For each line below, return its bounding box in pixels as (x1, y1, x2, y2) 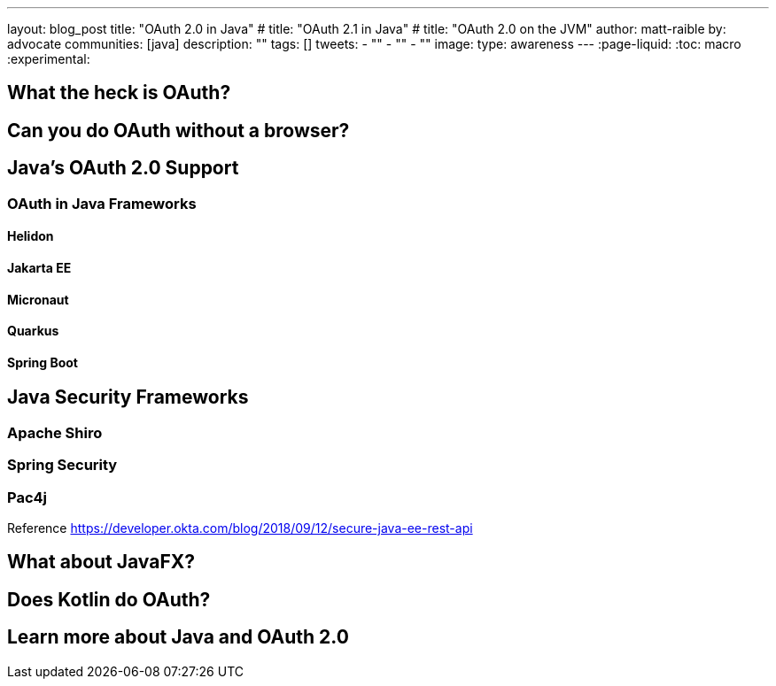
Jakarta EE (7, 259, 72, 275)
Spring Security (7, 456, 118, 474)
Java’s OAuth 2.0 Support (7, 157, 239, 180)
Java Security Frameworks (7, 386, 249, 409)
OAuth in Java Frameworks (7, 194, 197, 212)
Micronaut (7, 291, 69, 307)
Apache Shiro (7, 423, 103, 442)
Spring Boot (7, 354, 78, 370)
